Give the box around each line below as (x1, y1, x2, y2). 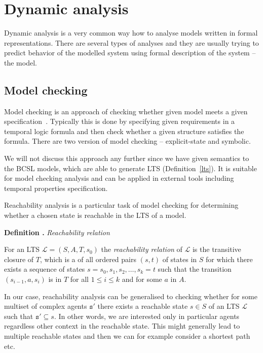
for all (70, 274, 89, 284)
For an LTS (4, 244, 40, 254)
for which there (205, 253, 253, 264)
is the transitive (192, 244, 241, 254)
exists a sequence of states (4, 264, 85, 274)
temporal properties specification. (4, 182, 108, 193)
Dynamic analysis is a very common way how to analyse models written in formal (4, 27, 258, 38)
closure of (4, 253, 34, 264)
